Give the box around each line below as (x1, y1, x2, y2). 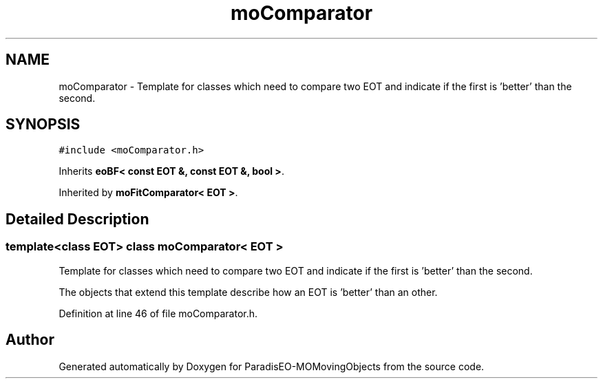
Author (6, 331, 54, 349)
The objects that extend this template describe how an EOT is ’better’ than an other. (59, 286, 438, 298)
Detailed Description (6, 210, 149, 228)
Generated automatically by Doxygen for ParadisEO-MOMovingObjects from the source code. (59, 360, 485, 372)
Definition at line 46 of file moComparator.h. (59, 307, 258, 319)
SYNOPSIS (6, 116, 81, 134)
